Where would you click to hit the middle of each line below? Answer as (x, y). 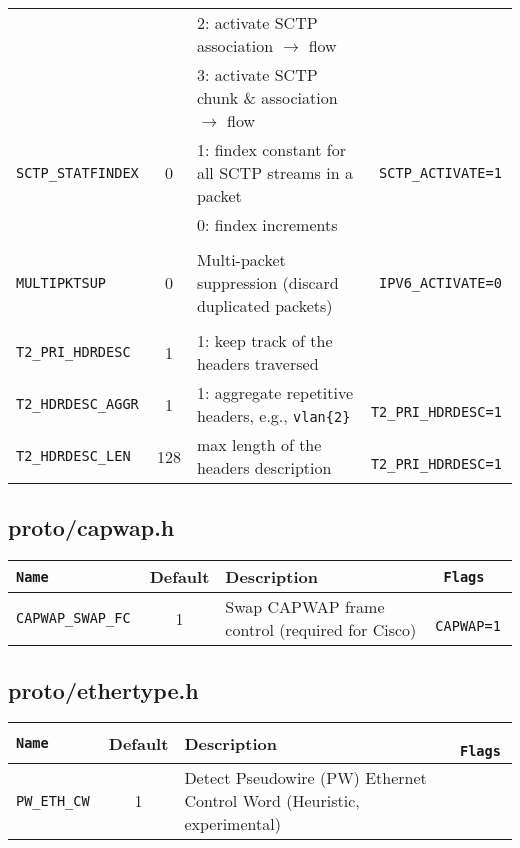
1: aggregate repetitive (275, 392)
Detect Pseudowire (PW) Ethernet (305, 778)
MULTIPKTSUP (61, 282)
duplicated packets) (264, 305)
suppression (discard (267, 282)
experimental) (232, 824)
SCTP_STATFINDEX (77, 172)
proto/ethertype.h (103, 689)
